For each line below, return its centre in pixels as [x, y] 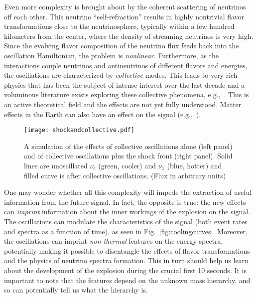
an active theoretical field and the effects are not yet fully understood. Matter [123, 104]
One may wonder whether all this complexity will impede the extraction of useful [128, 192]
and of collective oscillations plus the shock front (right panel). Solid [128, 156]
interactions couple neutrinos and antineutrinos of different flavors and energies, [126, 65]
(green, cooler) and [127, 165]
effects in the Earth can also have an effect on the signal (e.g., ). [103, 114]
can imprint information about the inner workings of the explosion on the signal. [127, 212]
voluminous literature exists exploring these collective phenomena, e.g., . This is [127, 94]
